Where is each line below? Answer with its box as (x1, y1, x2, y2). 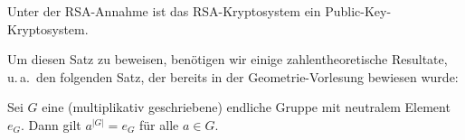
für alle (139, 115, 179, 134)
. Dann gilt (21, 115, 81, 134)
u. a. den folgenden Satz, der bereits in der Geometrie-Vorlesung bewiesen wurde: (7, 67, 459, 86)
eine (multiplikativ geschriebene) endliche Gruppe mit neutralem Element (42, 98, 451, 117)
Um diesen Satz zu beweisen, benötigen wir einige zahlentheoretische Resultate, (7, 50, 448, 69)
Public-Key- (325, 2, 392, 20)
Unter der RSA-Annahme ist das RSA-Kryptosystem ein (7, 2, 321, 20)
